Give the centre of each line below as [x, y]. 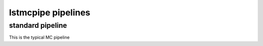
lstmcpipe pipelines [50, 12]
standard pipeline [38, 25]
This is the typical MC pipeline [39, 37]
